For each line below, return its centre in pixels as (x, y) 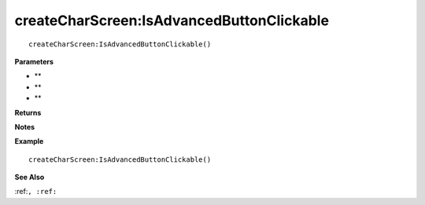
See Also (30, 178)
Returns (28, 112)
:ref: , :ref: (36, 192)
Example (29, 141)
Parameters (34, 61)
